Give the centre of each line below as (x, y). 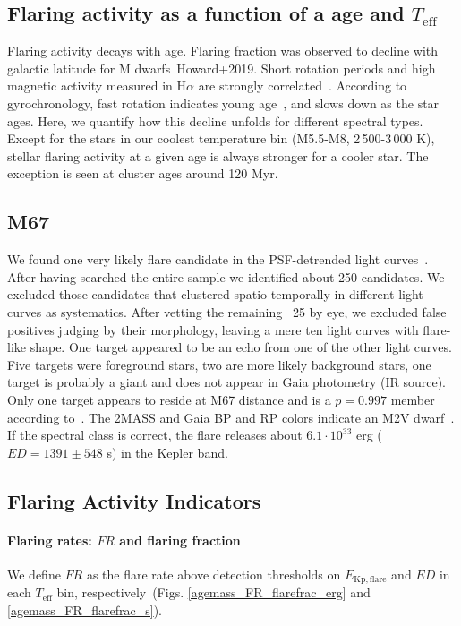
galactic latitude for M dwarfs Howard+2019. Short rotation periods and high (222, 68)
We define (34, 574)
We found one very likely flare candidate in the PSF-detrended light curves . (218, 259)
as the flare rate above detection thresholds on (213, 574)
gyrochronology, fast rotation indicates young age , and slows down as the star (223, 103)
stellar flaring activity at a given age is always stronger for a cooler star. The (218, 155)
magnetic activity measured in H (97, 86)
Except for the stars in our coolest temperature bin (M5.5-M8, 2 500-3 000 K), (221, 138)
